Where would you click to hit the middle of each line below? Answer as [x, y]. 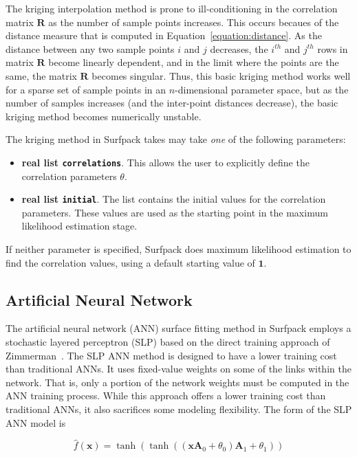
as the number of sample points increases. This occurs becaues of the [194, 22]
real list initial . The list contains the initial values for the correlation [174, 199]
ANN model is [36, 422]
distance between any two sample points [90, 48]
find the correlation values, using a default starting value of [130, 262]
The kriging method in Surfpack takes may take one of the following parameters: [176, 139]
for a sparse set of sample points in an [86, 89]
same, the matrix [41, 75]
